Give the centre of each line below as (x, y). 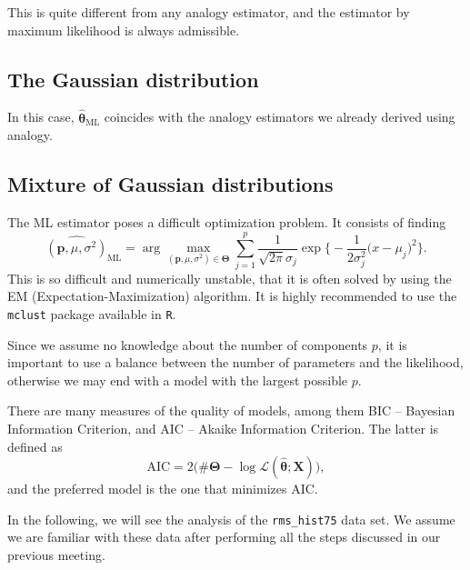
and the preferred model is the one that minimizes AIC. (163, 489)
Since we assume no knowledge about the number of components (188, 344)
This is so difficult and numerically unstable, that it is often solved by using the (230, 278)
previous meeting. (56, 554)
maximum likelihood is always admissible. (124, 30)
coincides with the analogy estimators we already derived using (280, 117)
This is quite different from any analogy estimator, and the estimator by (209, 12)
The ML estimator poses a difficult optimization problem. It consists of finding (227, 222)
